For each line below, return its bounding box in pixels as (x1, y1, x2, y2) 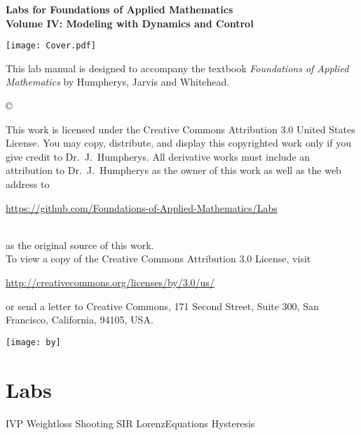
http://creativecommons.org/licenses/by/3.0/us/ (6, 274, 214, 289)
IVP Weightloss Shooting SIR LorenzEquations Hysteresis (6, 415, 255, 430)
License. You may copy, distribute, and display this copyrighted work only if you (6, 135, 351, 150)
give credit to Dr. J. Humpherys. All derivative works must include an (6, 149, 311, 163)
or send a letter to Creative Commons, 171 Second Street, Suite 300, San (6, 298, 319, 313)
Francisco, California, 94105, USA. (6, 312, 154, 327)
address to (6, 177, 50, 191)
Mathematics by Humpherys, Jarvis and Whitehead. (6, 74, 230, 89)
